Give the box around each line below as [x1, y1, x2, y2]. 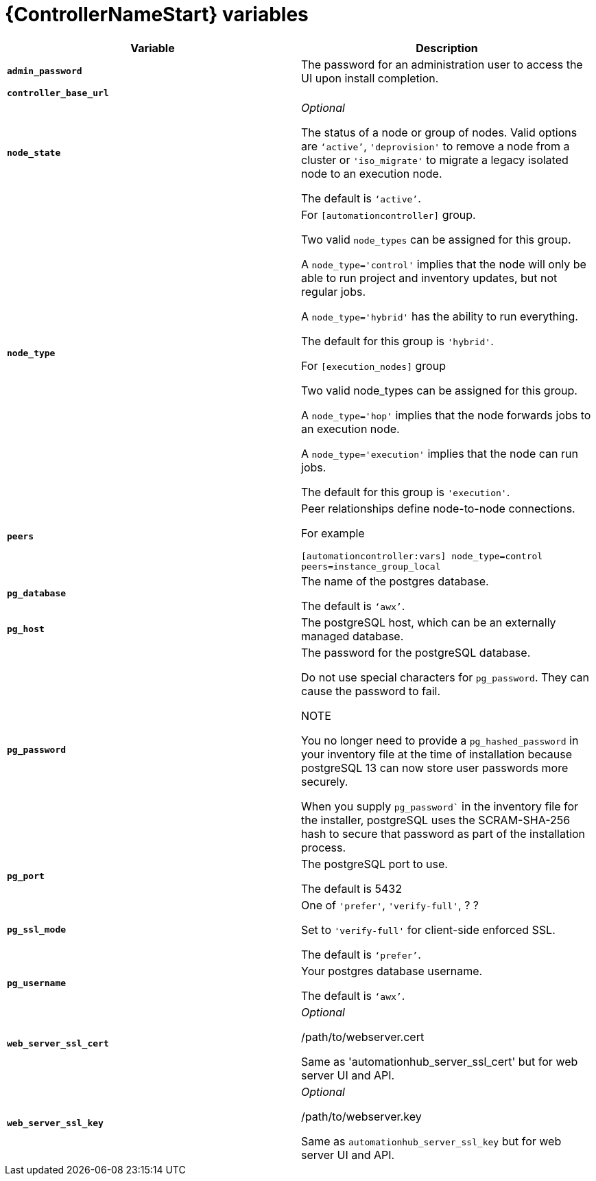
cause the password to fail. [301, 683, 441, 698]
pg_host [7, 624, 45, 635]
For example [301, 526, 365, 540]
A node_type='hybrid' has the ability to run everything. [301, 309, 578, 323]
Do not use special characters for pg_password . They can [301, 670, 590, 684]
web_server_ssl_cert [7, 1038, 109, 1049]
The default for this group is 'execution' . [301, 484, 510, 499]
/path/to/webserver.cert [301, 1029, 425, 1044]
